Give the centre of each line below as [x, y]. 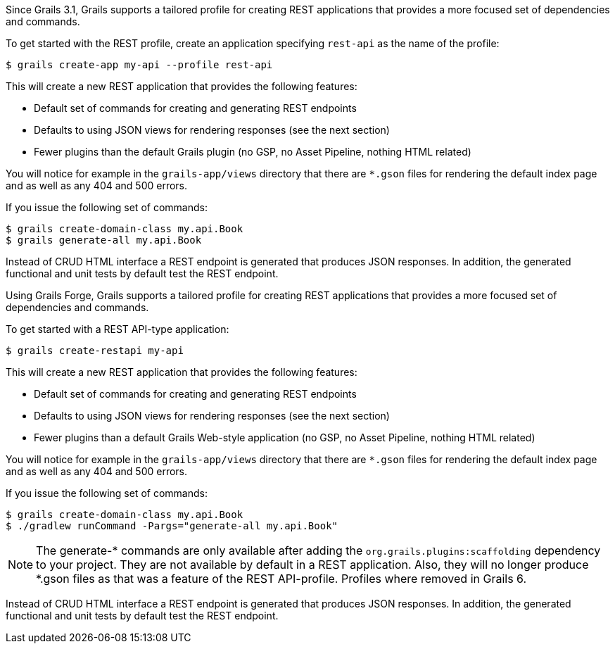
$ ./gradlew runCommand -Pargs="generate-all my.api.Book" [172, 526]
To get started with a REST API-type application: [118, 329]
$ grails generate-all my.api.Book [104, 240]
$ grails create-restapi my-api [95, 351]
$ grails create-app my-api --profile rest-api [139, 65]
